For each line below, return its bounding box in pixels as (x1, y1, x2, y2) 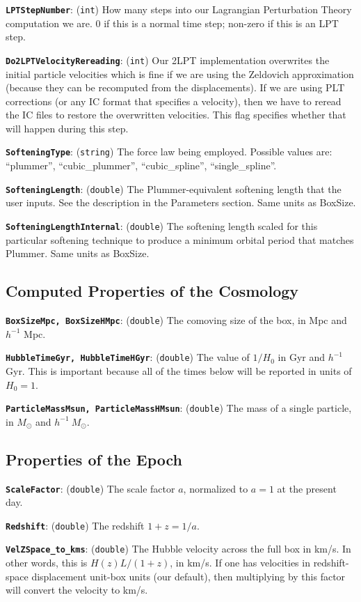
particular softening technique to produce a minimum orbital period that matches (6, 232, 354, 247)
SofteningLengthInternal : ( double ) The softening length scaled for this (6, 218, 318, 233)
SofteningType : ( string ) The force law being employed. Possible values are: (6, 144, 332, 159)
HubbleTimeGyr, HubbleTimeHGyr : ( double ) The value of (6, 350, 250, 364)
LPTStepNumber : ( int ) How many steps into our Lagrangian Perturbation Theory (6, 2, 352, 16)
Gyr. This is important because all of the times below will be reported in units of (6, 363, 352, 378)
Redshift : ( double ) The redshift (6, 518, 145, 532)
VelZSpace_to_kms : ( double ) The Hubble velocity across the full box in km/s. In (6, 541, 351, 556)
